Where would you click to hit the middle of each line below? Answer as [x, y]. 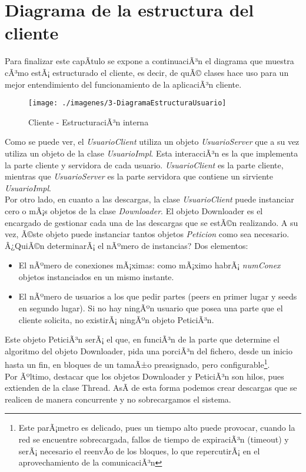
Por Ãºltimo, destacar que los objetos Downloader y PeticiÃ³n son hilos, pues [144, 376]
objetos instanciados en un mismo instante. [96, 276]
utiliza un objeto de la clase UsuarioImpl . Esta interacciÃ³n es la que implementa [152, 153]
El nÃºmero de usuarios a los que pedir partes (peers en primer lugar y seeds [158, 296]
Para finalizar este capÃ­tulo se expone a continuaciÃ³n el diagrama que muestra [149, 61]
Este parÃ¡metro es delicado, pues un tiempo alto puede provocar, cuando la [157, 428]
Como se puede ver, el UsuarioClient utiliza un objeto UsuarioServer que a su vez [152, 142]
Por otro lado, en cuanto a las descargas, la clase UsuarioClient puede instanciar [149, 199]
